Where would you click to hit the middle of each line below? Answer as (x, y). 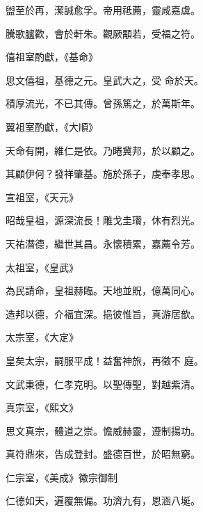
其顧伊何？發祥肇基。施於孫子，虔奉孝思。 (103, 174)
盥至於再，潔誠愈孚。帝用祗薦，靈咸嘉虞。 (103, 10)
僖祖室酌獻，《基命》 (52, 57)
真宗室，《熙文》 (42, 407)
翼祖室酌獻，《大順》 (52, 126)
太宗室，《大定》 (42, 337)
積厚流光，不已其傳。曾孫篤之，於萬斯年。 (103, 103)
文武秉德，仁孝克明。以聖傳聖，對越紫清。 (103, 384)
